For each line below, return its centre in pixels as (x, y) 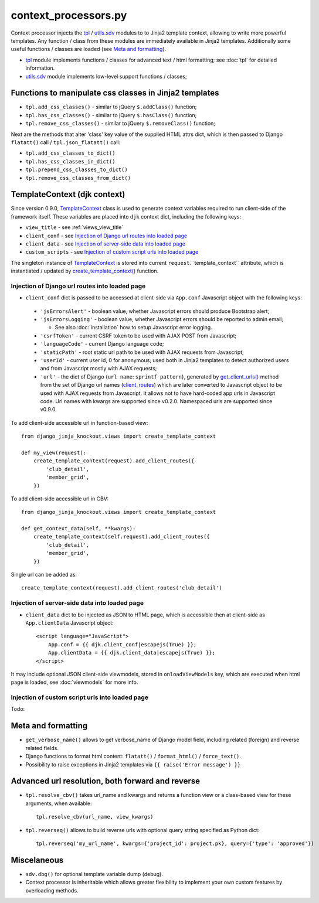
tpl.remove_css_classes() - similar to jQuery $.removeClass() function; (121, 124)
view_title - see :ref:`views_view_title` (74, 227)
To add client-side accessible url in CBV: (60, 499)
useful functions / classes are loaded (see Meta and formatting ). (89, 49)
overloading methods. (52, 890)
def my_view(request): (54, 452)
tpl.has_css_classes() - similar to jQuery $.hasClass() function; (111, 115)
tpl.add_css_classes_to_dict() (70, 153)
